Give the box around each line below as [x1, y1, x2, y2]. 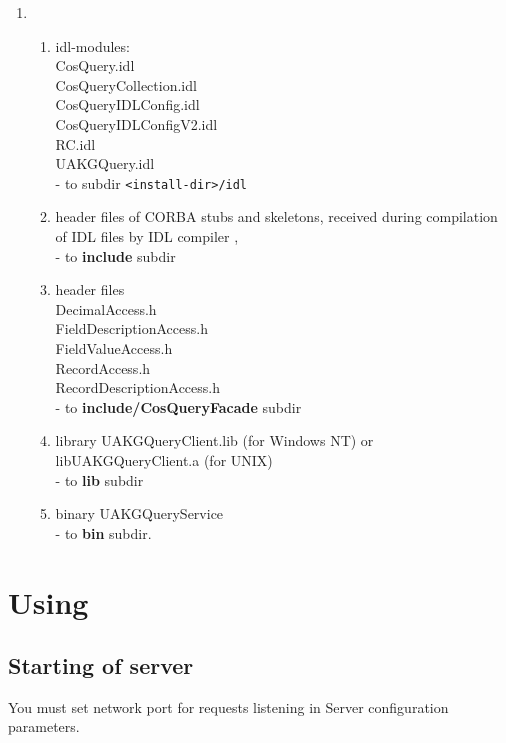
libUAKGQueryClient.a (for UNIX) [55, 449, 273, 470]
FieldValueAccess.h [55, 337, 173, 358]
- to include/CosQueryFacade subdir [55, 396, 302, 417]
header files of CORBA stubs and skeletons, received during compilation [55, 206, 498, 227]
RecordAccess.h [55, 357, 151, 378]
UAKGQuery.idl [55, 153, 155, 174]
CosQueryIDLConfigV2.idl [55, 113, 218, 134]
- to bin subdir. [55, 522, 152, 543]
